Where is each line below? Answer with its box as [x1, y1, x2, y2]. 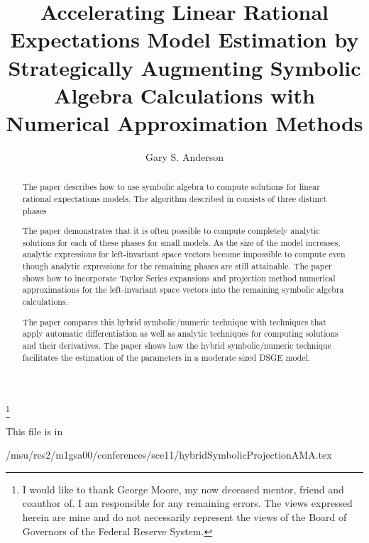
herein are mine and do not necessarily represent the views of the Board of [22, 509, 347, 524]
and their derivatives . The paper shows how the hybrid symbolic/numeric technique [22, 339, 331, 351]
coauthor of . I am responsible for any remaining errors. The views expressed [22, 496, 353, 510]
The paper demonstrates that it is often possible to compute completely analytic [22, 225, 320, 237]
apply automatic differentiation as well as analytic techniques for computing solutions [22, 328, 338, 340]
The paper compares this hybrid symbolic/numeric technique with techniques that [22, 315, 326, 328]
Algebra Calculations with [54, 80, 315, 109]
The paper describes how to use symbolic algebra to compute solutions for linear [22, 181, 320, 193]
